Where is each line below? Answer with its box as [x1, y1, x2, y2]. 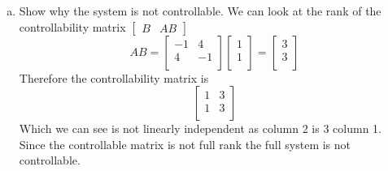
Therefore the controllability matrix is [19, 69, 209, 86]
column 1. [333, 120, 382, 137]
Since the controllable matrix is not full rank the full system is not [19, 135, 351, 152]
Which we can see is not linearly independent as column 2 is [19, 120, 320, 137]
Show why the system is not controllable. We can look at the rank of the [19, 2, 381, 19]
